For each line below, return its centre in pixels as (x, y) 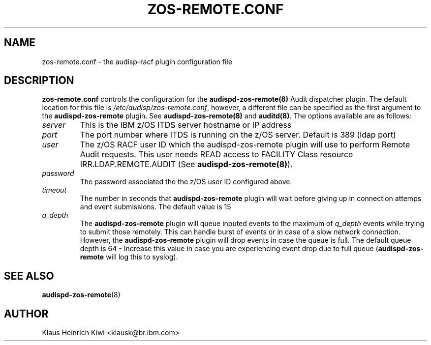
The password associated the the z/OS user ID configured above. (186, 182)
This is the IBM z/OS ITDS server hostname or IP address (186, 125)
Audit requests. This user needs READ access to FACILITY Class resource (216, 155)
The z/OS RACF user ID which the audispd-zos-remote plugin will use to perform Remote (245, 145)
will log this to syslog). (142, 257)
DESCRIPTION (39, 81)
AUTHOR (26, 314)
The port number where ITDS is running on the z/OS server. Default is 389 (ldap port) (238, 135)
